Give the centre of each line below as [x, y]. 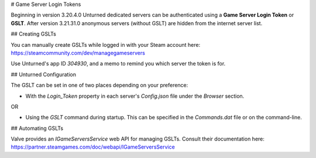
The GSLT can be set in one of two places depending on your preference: [99, 85]
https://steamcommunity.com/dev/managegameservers [78, 53]
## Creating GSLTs [34, 34]
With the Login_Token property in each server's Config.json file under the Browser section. [135, 96]
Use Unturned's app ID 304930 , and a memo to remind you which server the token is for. [118, 64]
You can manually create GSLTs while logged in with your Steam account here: [106, 44]
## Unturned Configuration [43, 74]
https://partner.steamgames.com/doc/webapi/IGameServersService [93, 147]
